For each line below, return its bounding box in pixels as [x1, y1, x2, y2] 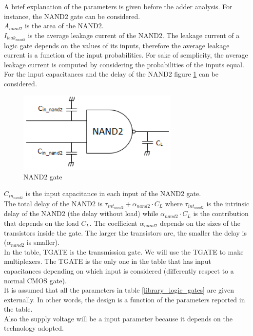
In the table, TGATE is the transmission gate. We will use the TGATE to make [4, 246, 244, 257]
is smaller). [26, 237, 59, 247]
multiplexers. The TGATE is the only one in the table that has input [4, 256, 211, 266]
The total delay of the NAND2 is [4, 198, 103, 208]
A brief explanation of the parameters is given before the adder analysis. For [4, 1, 233, 11]
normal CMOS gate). [4, 275, 67, 285]
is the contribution [193, 208, 249, 218]
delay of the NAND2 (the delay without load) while [4, 208, 158, 218]
